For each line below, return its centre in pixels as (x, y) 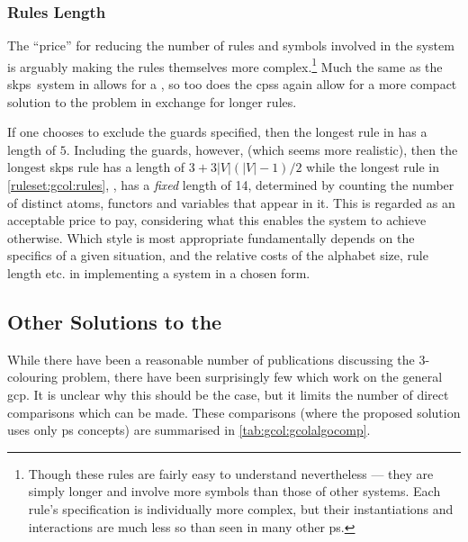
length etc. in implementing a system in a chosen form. (159, 273)
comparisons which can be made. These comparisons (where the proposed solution (234, 412)
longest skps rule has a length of (96, 167)
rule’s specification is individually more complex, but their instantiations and (241, 508)
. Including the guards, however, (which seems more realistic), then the (262, 149)
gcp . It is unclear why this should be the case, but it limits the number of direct (228, 394)
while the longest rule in (373, 167)
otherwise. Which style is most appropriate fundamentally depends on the (211, 237)
